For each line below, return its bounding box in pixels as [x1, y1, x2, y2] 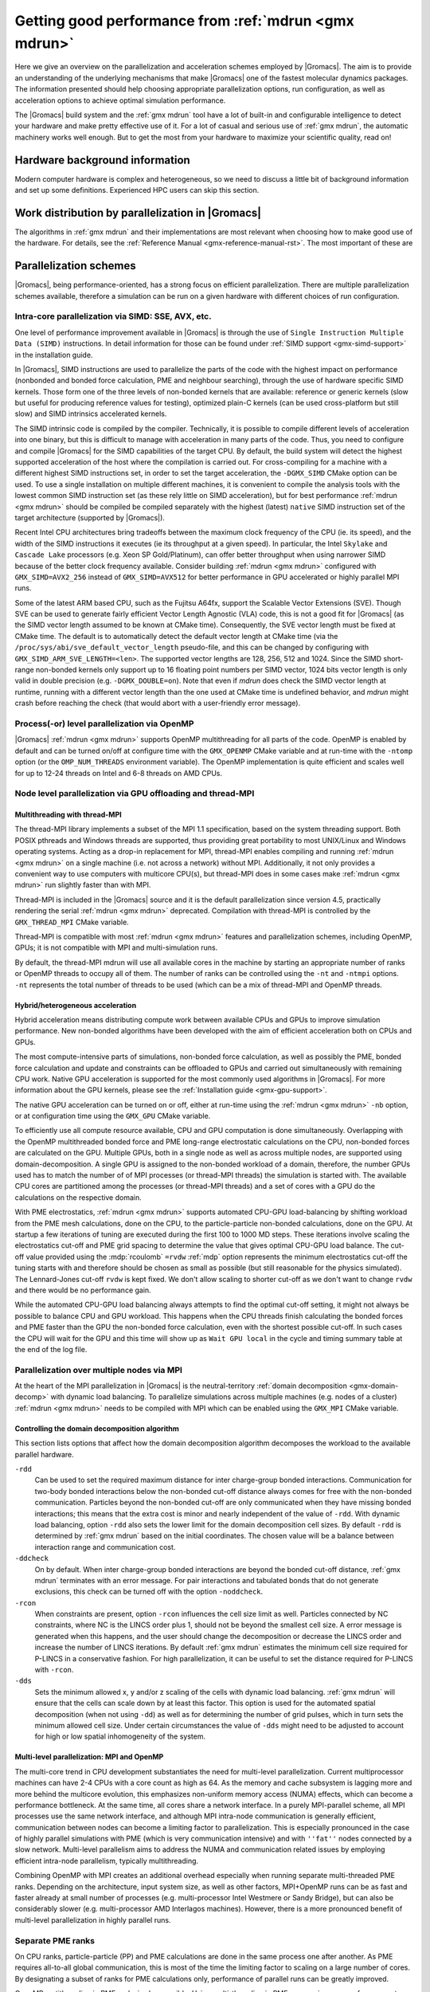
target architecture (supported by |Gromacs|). [14, 512, 165, 522]
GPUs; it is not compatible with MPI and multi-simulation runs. [14, 943, 218, 952]
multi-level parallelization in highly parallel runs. [14, 1915, 171, 1924]
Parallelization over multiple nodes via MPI [14, 1364, 183, 1375]
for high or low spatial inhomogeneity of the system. [34, 1731, 206, 1741]
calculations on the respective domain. [14, 1192, 143, 1202]
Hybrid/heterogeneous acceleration [14, 1000, 137, 1010]
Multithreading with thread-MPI [14, 810, 123, 820]
